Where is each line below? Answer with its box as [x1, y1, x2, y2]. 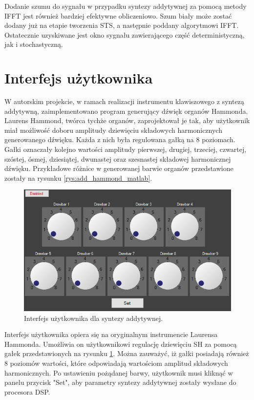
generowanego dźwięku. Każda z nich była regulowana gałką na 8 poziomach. [4, 134, 235, 145]
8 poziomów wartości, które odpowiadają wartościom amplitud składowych [4, 358, 228, 368]
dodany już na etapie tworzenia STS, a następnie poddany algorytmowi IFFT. [4, 20, 239, 30]
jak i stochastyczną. [4, 39, 63, 49]
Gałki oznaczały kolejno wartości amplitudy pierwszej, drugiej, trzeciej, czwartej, [4, 144, 247, 154]
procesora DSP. [4, 386, 50, 397]
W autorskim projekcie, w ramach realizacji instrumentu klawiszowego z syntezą [4, 96, 244, 106]
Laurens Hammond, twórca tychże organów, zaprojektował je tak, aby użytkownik [4, 115, 250, 126]
